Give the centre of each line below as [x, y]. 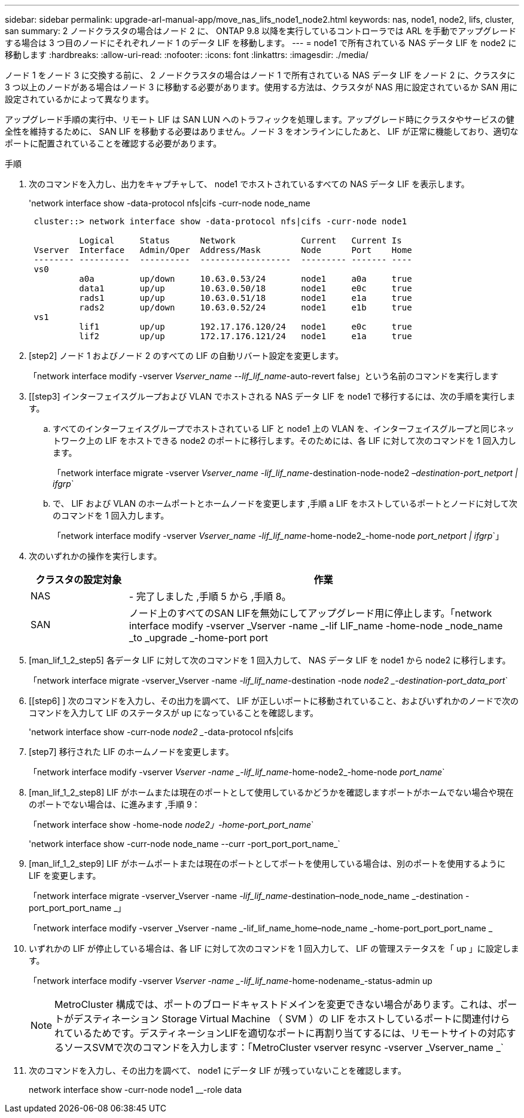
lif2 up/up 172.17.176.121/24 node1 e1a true [246, 336]
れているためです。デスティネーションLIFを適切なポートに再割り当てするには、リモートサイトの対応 [281, 1033]
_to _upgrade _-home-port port [198, 638]
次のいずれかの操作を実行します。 [95, 556]
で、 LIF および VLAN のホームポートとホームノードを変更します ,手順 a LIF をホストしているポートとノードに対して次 [285, 503]
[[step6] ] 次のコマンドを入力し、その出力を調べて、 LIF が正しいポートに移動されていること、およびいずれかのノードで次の [274, 701]
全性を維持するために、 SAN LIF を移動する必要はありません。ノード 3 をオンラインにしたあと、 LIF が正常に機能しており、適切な [262, 131]
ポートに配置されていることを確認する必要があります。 [113, 143]
